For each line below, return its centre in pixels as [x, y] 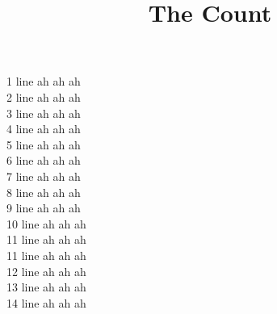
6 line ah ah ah [44, 160]
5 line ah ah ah [44, 144]
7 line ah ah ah [44, 176]
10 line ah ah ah [46, 223]
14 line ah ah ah [46, 302]
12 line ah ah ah [46, 271]
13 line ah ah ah [46, 287]
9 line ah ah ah [44, 208]
